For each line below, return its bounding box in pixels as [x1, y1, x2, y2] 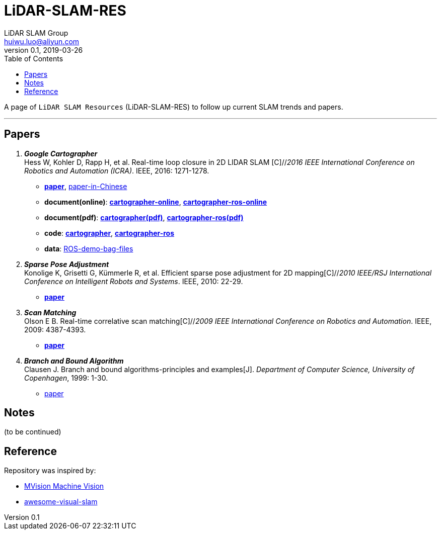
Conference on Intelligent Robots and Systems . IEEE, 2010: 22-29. [24, 277, 243, 286]
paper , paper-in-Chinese [44, 182, 127, 191]
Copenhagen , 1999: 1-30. [24, 373, 108, 382]
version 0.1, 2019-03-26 [4, 45, 83, 54]
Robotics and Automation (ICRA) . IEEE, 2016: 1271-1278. [24, 166, 209, 175]
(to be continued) [4, 427, 61, 436]
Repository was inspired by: [4, 466, 96, 475]
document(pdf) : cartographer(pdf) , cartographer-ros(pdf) [44, 213, 244, 222]
